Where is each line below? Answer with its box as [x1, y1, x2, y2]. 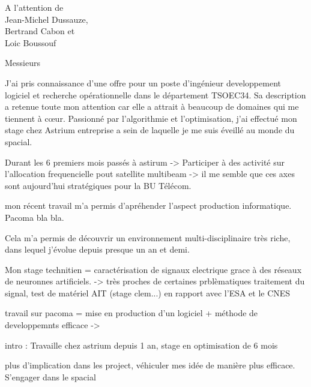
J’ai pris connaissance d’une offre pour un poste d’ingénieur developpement [5, 76, 281, 89]
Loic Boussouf [5, 36, 56, 49]
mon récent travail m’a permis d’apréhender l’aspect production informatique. [5, 199, 292, 212]
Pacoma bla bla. [5, 211, 64, 223]
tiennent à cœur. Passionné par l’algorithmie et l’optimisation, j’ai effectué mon [5, 112, 297, 124]
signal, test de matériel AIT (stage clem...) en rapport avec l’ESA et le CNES [5, 286, 291, 299]
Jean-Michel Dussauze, [5, 13, 88, 25]
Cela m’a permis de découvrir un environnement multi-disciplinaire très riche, [5, 231, 291, 244]
